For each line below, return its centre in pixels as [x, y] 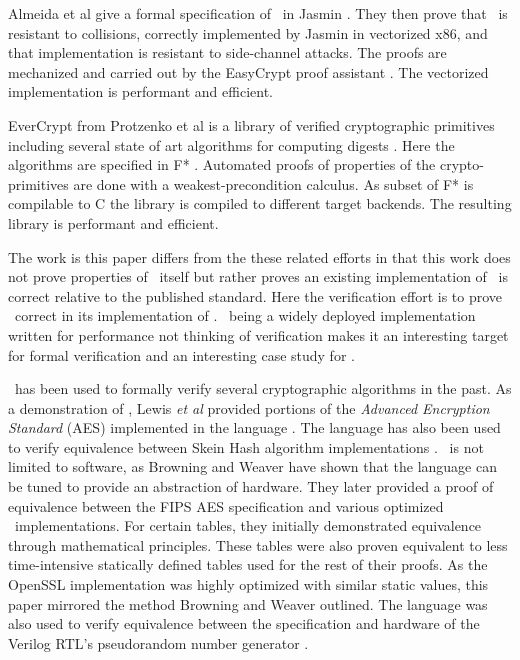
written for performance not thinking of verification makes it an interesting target [258, 334]
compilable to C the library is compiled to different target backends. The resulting [260, 203]
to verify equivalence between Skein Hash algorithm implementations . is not [246, 446]
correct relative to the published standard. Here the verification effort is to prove [255, 295]
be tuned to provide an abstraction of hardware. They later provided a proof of [251, 486]
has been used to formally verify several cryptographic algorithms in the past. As [263, 388]
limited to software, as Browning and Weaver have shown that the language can [252, 466]
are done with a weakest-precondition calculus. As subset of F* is [273, 183]
